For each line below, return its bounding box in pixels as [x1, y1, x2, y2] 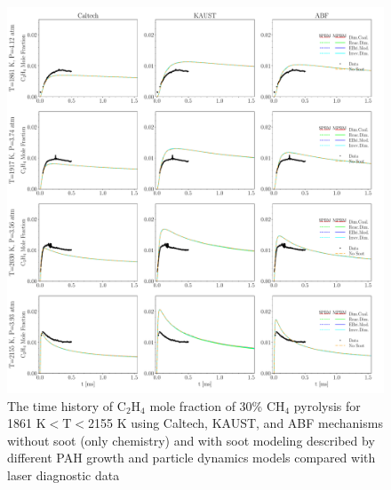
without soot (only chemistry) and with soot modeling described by [7, 431, 375, 449]
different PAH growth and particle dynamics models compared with [7, 448, 376, 467]
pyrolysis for [293, 396, 361, 415]
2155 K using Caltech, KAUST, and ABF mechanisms [87, 414, 383, 432]
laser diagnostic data [7, 466, 120, 484]
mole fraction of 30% [149, 396, 263, 415]
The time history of [7, 396, 114, 415]
